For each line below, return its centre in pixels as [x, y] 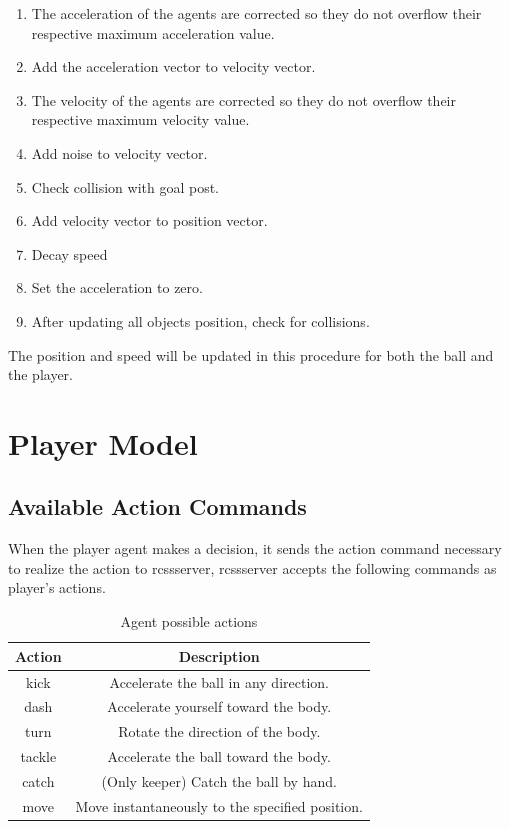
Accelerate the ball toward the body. [219, 756]
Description [219, 655]
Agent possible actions [189, 621]
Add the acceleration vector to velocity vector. [173, 66]
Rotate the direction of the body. [219, 731]
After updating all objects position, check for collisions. [200, 320]
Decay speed [69, 253]
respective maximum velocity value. [140, 119]
